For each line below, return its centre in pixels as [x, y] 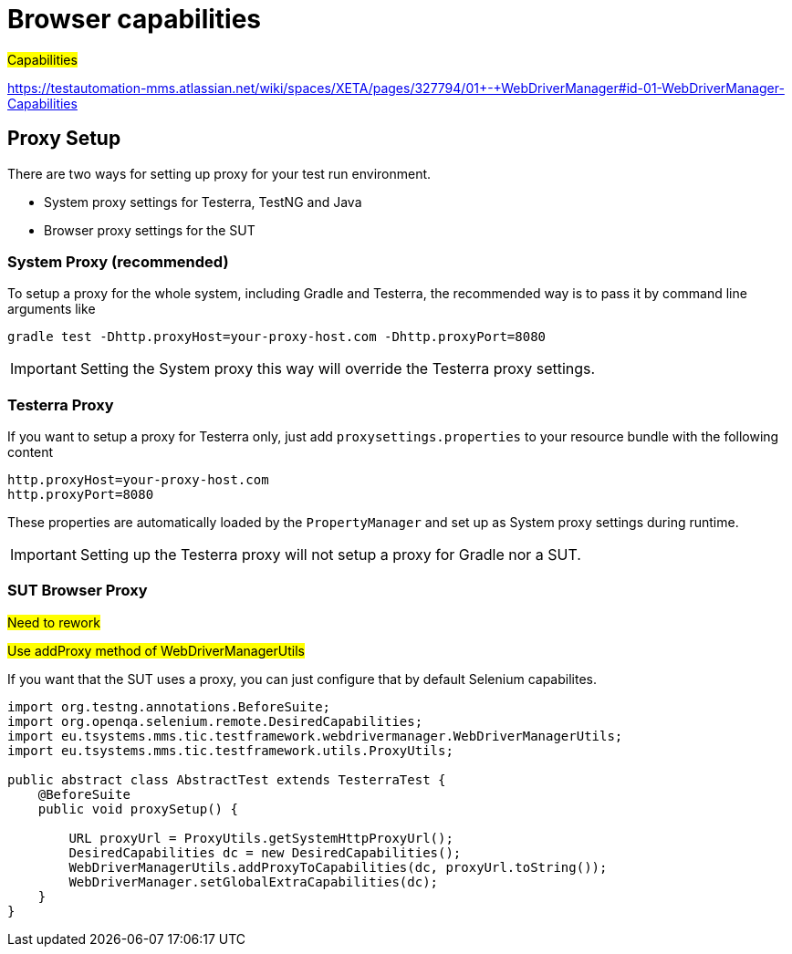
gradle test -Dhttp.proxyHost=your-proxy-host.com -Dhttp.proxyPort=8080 [277, 337]
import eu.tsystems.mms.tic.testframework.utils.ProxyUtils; [230, 750]
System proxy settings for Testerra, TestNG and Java [203, 202]
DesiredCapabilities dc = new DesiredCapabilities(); [265, 852]
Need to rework [54, 622]
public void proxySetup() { [138, 809]
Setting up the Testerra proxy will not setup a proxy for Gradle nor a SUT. [330, 555]
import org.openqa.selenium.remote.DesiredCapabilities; [215, 721]
